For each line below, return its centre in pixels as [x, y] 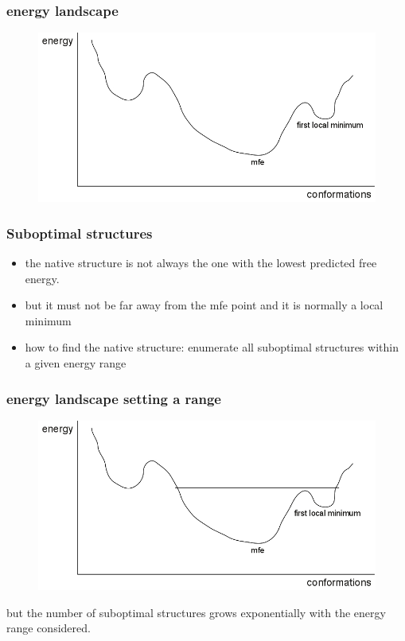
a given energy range [76, 363]
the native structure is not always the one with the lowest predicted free [201, 263]
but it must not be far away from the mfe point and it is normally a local [204, 305]
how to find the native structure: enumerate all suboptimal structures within [212, 347]
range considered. [49, 628]
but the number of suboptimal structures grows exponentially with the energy [196, 612]
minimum [48, 320]
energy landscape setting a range [114, 398]
